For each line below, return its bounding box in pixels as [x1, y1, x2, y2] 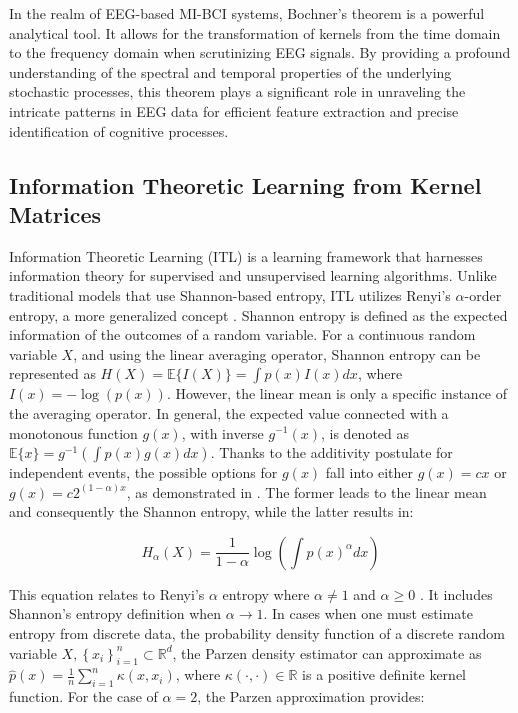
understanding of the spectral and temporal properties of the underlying [9, 61, 452, 82]
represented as [9, 363, 96, 384]
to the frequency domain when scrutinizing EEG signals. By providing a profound [9, 42, 511, 63]
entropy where [222, 583, 310, 604]
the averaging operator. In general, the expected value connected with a [9, 402, 449, 423]
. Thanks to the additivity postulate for [210, 442, 453, 463]
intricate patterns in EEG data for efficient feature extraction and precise [9, 100, 459, 121]
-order [464, 284, 502, 305]
